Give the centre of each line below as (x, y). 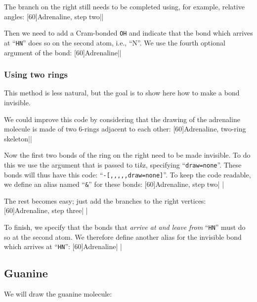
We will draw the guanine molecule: (58, 294)
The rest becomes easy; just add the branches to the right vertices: (105, 200)
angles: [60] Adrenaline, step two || (54, 16)
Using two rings (36, 74)
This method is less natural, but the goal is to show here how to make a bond (122, 93)
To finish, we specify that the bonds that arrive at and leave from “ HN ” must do (125, 227)
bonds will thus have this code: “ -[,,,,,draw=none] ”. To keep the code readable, (128, 174)
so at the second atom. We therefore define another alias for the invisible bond (123, 237)
